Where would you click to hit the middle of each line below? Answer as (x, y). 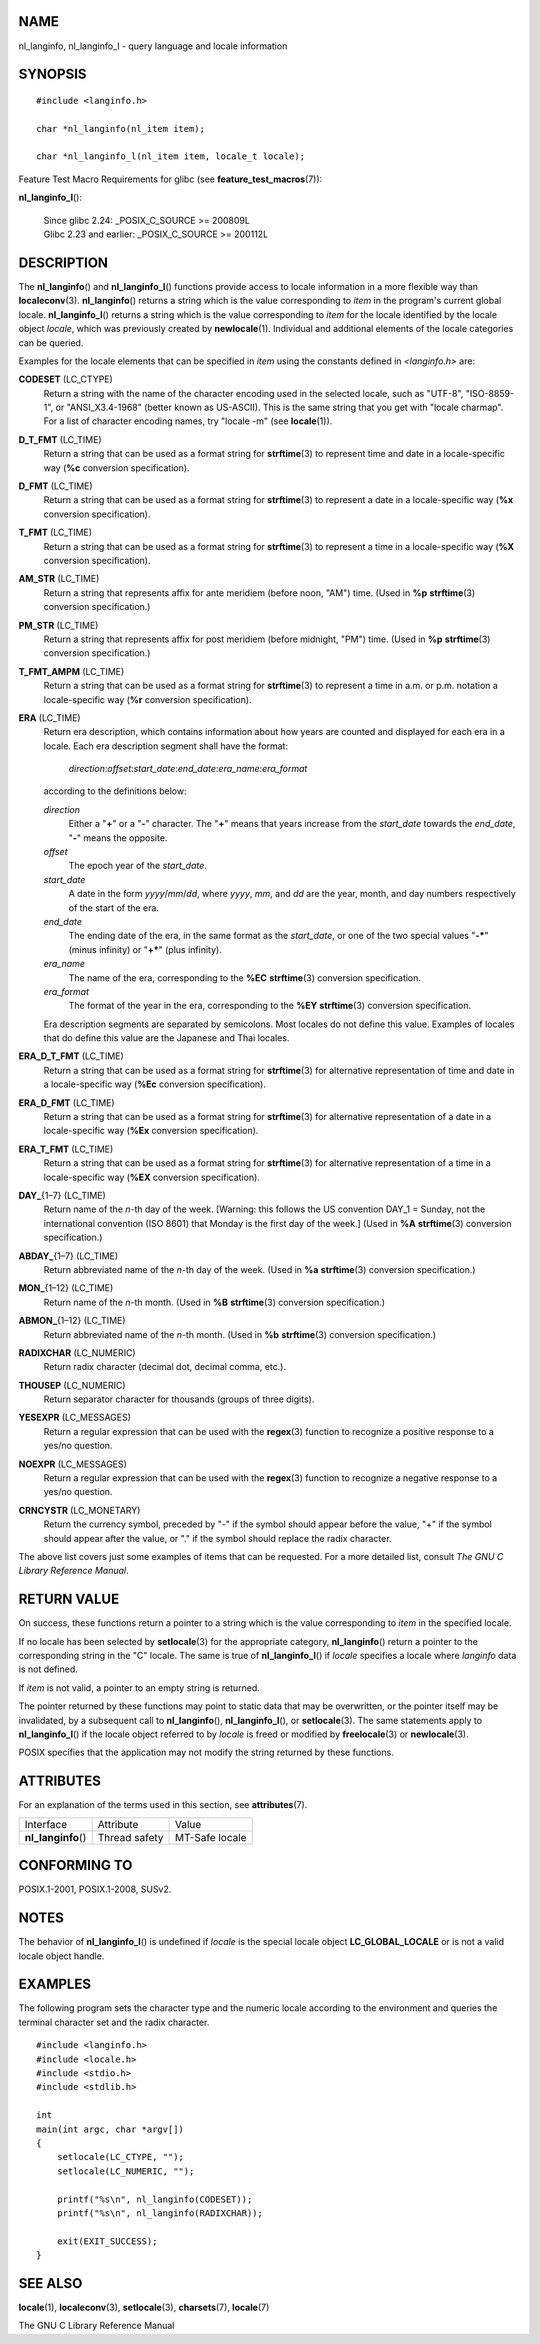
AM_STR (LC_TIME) (59, 579)
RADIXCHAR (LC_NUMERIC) (77, 1352)
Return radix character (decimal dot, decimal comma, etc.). (165, 1367)
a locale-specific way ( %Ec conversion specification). (155, 1084)
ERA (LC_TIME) (49, 717)
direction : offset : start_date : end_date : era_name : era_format (188, 769)
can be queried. (51, 342)
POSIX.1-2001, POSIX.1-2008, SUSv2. (95, 1889)
